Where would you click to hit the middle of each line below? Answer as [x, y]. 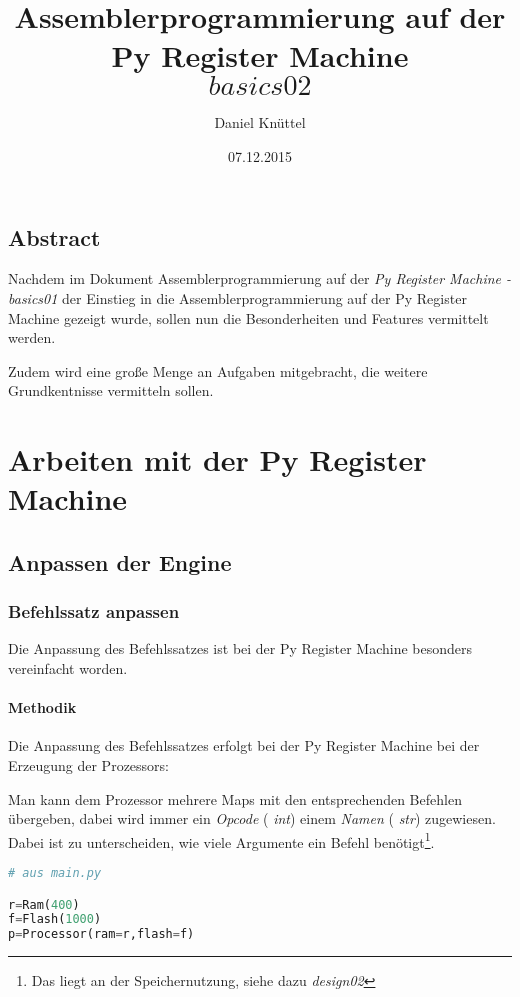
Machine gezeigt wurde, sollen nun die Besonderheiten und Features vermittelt [248, 317]
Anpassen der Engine [120, 561]
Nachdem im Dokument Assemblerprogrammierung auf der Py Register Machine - [260, 278]
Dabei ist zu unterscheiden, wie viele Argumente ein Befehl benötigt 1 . [221, 840]
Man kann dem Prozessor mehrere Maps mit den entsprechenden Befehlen [235, 798]
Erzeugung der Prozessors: [88, 765]
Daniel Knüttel [260, 122]
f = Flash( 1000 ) [55, 919]
